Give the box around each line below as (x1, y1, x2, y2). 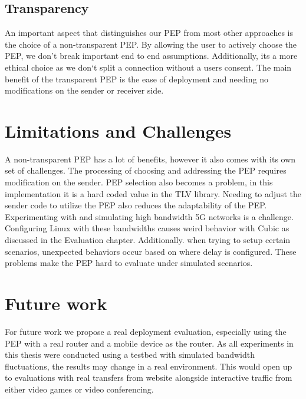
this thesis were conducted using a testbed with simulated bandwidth (5, 348, 255, 361)
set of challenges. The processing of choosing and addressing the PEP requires (5, 164, 287, 177)
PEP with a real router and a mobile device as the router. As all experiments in (5, 337, 294, 349)
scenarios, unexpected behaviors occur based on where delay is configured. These (5, 245, 297, 257)
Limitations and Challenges (5, 118, 232, 142)
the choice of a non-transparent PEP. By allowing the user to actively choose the (5, 38, 297, 50)
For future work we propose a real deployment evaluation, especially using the (5, 325, 287, 337)
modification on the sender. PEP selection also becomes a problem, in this (5, 176, 273, 188)
